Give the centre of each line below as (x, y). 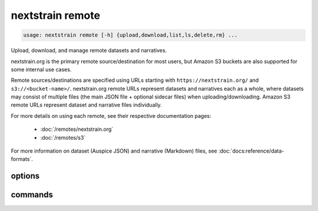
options (25, 176)
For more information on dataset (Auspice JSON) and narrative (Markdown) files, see (114, 151)
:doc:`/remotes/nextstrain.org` (77, 129)
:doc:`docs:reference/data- (251, 151)
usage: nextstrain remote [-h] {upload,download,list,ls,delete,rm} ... (130, 35)
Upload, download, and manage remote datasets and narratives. (89, 51)
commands (32, 195)
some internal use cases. (41, 69)
